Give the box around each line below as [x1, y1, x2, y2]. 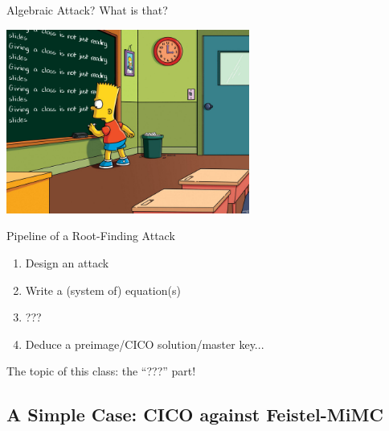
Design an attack [25, 255, 109, 271]
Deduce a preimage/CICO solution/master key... [25, 335, 264, 352]
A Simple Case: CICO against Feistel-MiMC [6, 402, 383, 427]
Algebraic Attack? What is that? [6, 2, 168, 18]
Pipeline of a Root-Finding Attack [6, 227, 175, 244]
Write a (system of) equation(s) [25, 281, 181, 298]
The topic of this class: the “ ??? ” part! [6, 363, 196, 379]
